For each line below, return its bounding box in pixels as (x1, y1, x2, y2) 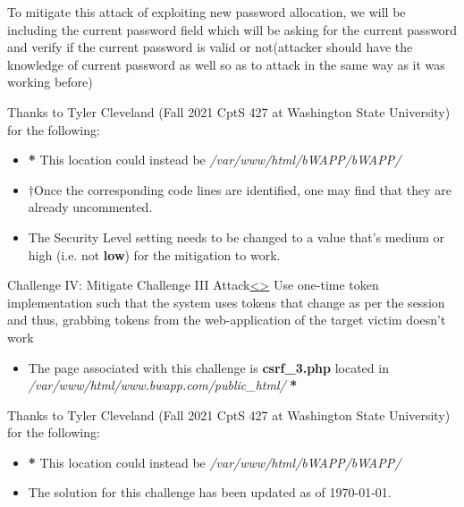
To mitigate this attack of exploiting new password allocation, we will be (7, 3, 406, 21)
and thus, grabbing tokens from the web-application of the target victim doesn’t (7, 310, 446, 329)
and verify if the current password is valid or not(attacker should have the (7, 38, 413, 56)
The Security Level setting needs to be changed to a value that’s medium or (28, 227, 444, 246)
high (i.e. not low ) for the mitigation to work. (28, 245, 281, 264)
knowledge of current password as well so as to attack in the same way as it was (7, 55, 445, 73)
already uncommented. (28, 198, 153, 216)
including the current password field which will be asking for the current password (7, 20, 458, 38)
